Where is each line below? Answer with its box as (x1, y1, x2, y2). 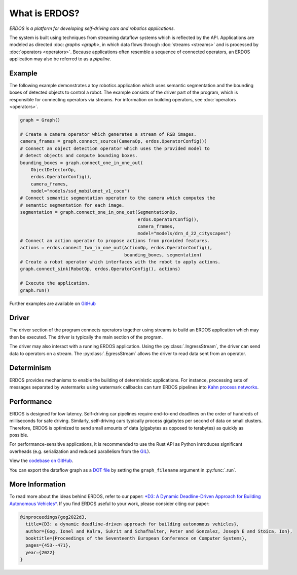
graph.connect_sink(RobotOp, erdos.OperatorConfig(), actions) (20, 266, 181, 272)
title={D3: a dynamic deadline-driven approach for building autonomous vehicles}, (25, 521, 239, 527)
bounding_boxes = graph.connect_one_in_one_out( (20, 160, 143, 166)
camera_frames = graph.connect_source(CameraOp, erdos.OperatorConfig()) (20, 138, 207, 144)
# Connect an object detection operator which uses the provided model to (20, 145, 210, 151)
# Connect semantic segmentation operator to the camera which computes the (20, 195, 215, 201)
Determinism (9, 364, 51, 372)
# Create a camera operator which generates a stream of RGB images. (20, 131, 197, 137)
